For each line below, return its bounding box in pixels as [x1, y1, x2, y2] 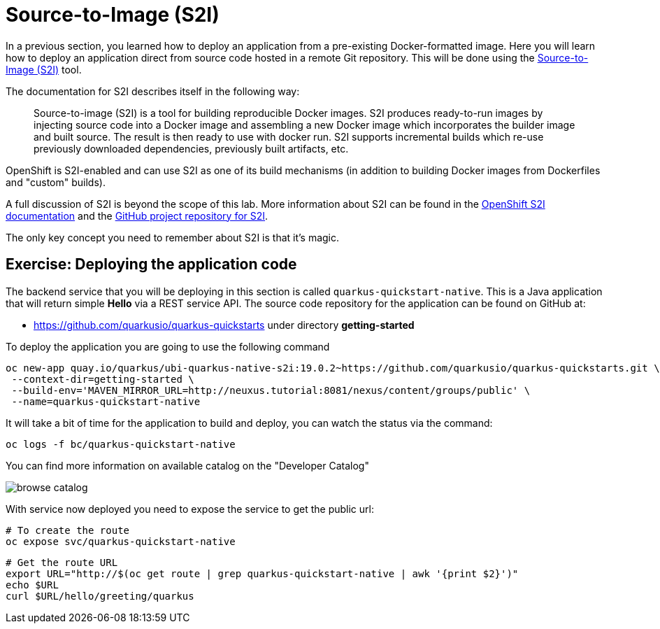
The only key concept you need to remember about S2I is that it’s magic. [6, 231, 340, 243]
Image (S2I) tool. [6, 63, 82, 76]
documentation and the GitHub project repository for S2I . [6, 209, 268, 222]
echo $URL [6, 579, 59, 591]
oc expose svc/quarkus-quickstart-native [6, 535, 236, 547]
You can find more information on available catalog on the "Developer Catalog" [6, 459, 369, 472]
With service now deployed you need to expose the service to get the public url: [6, 502, 374, 515]
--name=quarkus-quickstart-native [11, 395, 201, 407]
